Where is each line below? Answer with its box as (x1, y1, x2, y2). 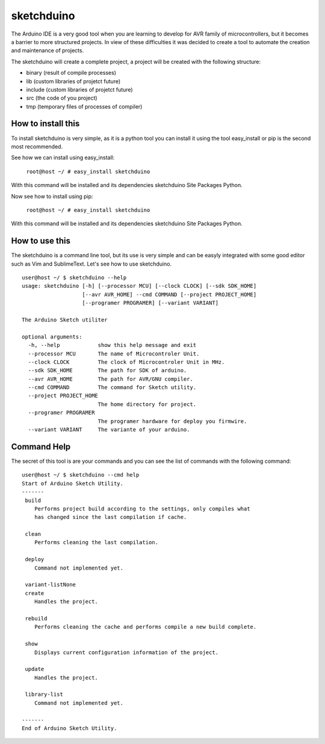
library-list (25, 691, 63, 698)
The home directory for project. (97, 401, 197, 407)
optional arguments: (22, 333, 82, 340)
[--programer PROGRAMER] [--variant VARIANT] (82, 299, 219, 307)
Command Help (11, 441, 71, 452)
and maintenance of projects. (11, 47, 84, 54)
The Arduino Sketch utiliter (22, 316, 108, 323)
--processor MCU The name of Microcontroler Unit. (28, 350, 200, 357)
